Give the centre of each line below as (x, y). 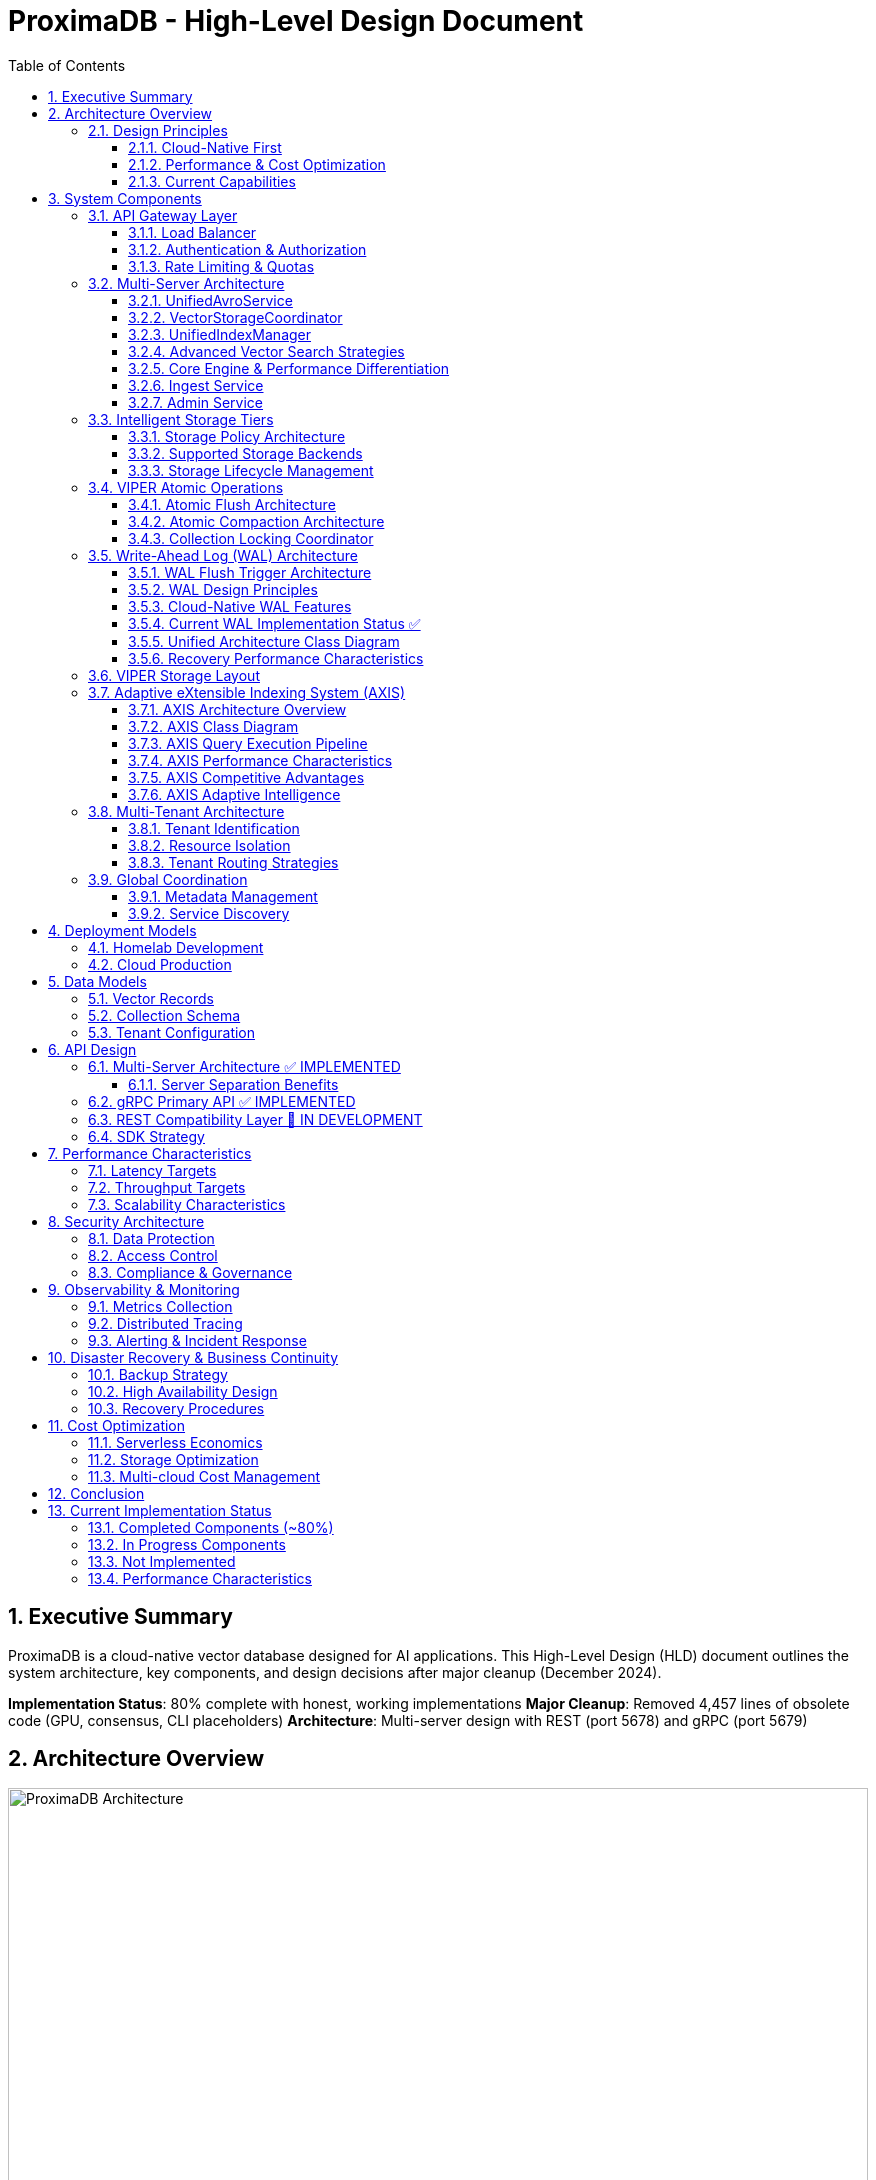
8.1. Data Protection (151, 1238)
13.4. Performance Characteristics (200, 1578)
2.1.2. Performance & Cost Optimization (257, 164)
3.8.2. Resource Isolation (209, 845)
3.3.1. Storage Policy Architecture (237, 436)
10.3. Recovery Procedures (176, 1408)
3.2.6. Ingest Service (196, 385)
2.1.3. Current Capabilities (212, 181)
